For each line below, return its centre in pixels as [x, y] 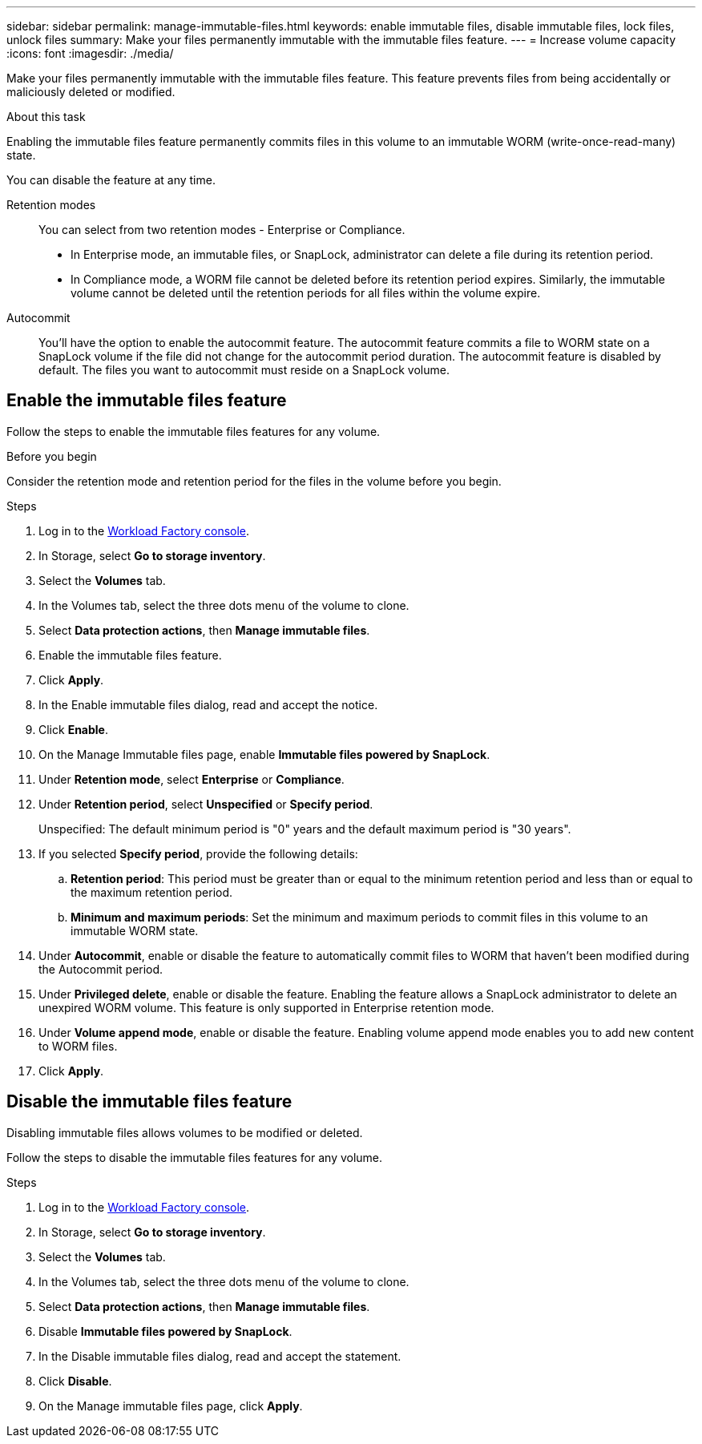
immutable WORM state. [135, 930]
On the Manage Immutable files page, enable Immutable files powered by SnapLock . [264, 754]
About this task [46, 117]
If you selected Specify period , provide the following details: [198, 853]
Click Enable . [73, 729]
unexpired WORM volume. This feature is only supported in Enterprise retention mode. [266, 1007]
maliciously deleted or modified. [91, 92]
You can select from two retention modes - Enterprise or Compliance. [222, 230]
